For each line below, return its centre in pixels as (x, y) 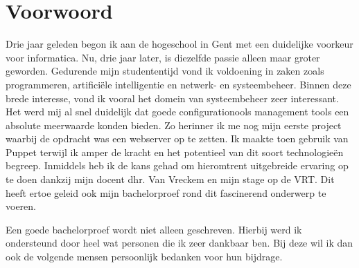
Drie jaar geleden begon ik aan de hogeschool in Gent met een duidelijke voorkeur (179, 44)
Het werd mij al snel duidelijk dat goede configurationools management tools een (177, 112)
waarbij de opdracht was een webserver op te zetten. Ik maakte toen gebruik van (177, 138)
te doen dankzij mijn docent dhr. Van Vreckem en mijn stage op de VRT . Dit (170, 179)
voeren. (21, 206)
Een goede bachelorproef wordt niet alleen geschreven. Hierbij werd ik (154, 229)
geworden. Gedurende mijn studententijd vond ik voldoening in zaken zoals (165, 71)
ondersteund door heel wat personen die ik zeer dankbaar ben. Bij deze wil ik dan (179, 243)
